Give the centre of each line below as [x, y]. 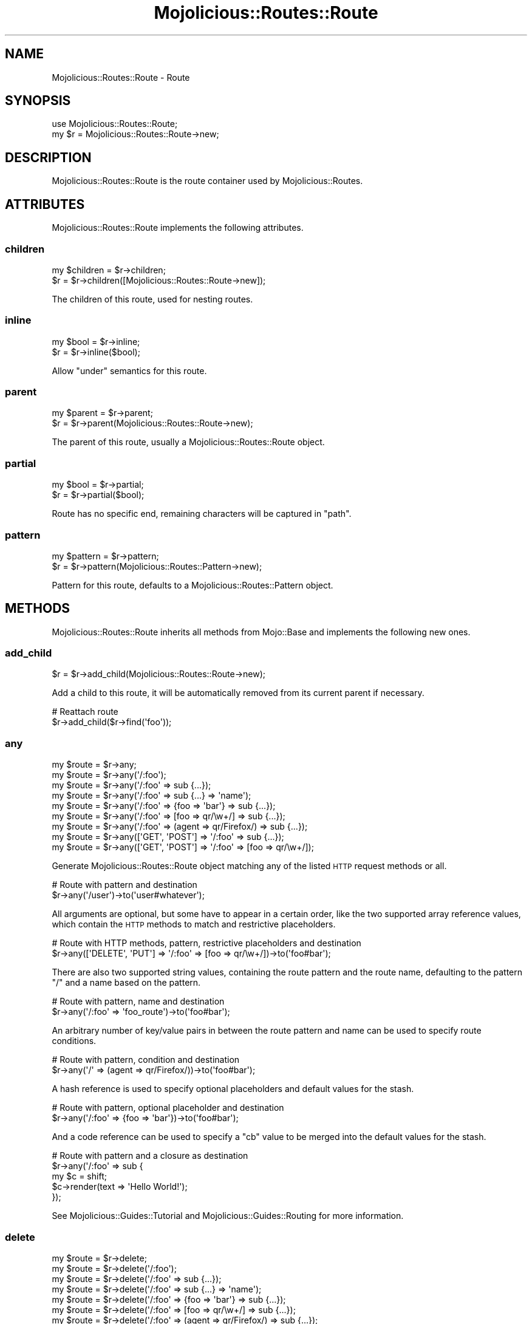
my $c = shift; [79, 1176]
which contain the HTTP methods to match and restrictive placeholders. [194, 924]
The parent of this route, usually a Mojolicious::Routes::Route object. [188, 442]
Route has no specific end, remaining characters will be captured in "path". [202, 514]
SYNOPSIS [38, 101]
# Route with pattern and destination [124, 885]
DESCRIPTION [48, 157]
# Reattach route [85, 712]
